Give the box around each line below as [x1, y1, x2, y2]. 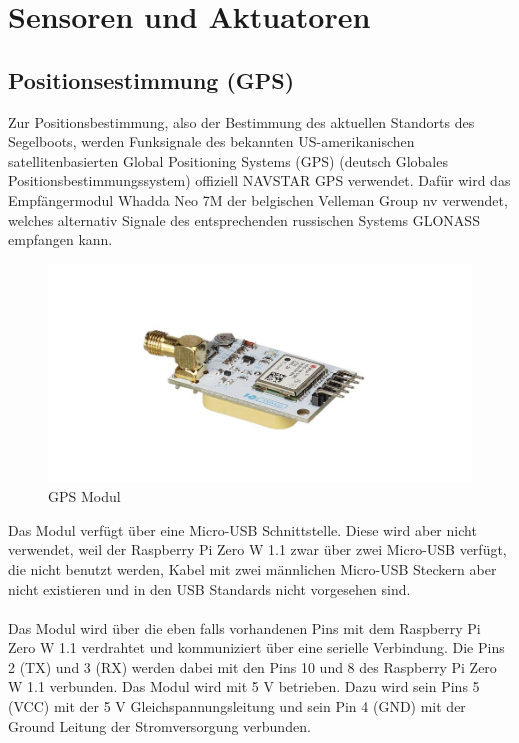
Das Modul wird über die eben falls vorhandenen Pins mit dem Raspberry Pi [8, 617, 481, 638]
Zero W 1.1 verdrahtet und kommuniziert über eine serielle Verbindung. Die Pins [8, 637, 505, 658]
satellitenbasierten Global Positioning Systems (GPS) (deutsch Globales [8, 150, 448, 171]
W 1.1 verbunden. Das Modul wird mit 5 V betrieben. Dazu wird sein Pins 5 [8, 676, 480, 697]
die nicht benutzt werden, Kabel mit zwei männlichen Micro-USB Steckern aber [8, 558, 497, 579]
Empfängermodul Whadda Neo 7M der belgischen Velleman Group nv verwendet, [8, 189, 508, 210]
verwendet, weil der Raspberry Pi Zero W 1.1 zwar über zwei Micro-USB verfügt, [8, 539, 507, 560]
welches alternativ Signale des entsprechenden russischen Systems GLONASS [8, 209, 480, 230]
